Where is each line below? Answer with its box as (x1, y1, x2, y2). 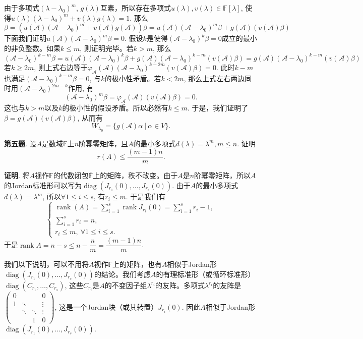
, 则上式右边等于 (34, 62, 88, 72)
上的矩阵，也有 (112, 259, 162, 269)
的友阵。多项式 (155, 279, 205, 290)
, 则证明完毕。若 (80, 42, 134, 53)
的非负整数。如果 (4, 42, 60, 53)
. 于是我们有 (126, 191, 166, 201)
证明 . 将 (4, 170, 30, 181)
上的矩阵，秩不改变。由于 (93, 170, 178, 181)
